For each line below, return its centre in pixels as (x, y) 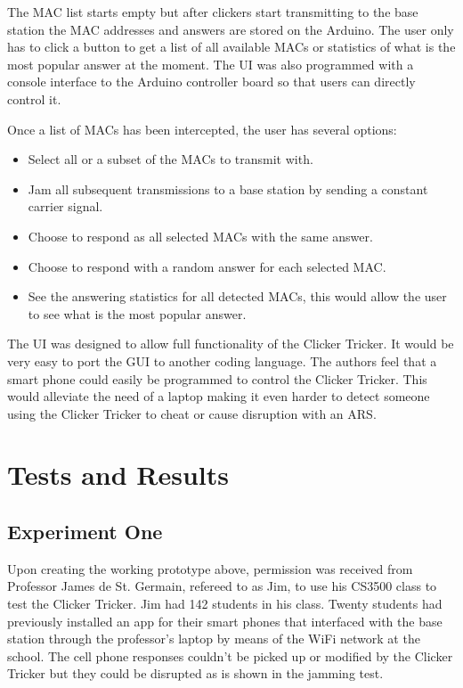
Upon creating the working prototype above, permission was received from (210, 568)
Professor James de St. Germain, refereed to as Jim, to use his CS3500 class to (222, 586)
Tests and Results (118, 475)
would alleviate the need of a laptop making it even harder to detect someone (219, 396)
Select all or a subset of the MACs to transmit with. (171, 159)
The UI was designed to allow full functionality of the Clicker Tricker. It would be (231, 344)
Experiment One (85, 532)
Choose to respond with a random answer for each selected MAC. (207, 266)
